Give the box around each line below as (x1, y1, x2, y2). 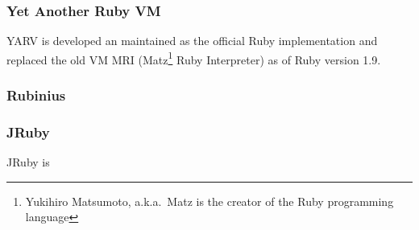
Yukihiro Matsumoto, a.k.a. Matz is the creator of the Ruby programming (25, 192, 394, 209)
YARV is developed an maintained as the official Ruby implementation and (6, 32, 378, 49)
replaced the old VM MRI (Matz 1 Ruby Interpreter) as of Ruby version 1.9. (6, 48, 381, 68)
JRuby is (6, 154, 50, 170)
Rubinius (6, 84, 66, 105)
